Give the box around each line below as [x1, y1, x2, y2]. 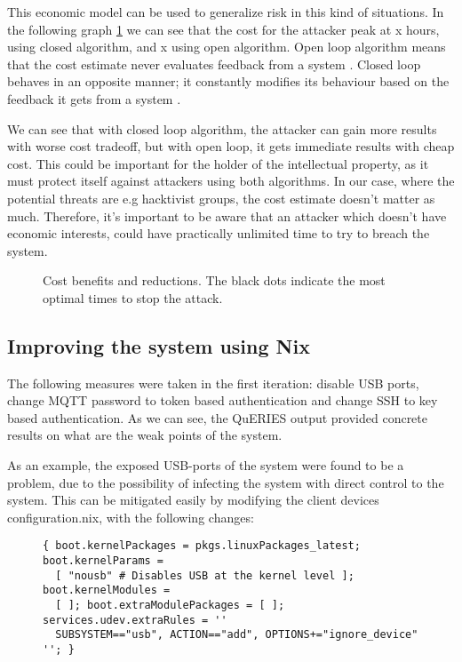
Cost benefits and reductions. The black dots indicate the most [43, 271, 386, 290]
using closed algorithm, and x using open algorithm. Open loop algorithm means [7, 37, 446, 56]
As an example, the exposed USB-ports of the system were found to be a [7, 456, 404, 475]
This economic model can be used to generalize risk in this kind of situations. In [7, 3, 444, 20]
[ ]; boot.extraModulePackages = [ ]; [55, 599, 285, 612]
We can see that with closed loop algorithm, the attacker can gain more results [7, 119, 437, 138]
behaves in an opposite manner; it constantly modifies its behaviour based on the [7, 72, 450, 91]
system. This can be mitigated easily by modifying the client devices [7, 491, 379, 509]
